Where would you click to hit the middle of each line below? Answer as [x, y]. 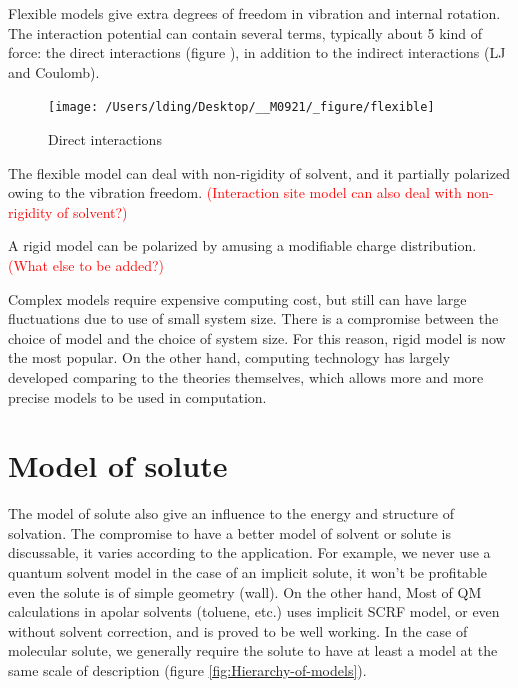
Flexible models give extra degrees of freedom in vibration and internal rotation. [254, 13]
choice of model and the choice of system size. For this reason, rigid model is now [257, 337]
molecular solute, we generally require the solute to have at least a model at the [253, 650]
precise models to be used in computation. [137, 396]
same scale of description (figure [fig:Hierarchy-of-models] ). [187, 670]
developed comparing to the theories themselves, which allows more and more [246, 376]
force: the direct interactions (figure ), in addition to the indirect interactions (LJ [257, 52]
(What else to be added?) [86, 265]
